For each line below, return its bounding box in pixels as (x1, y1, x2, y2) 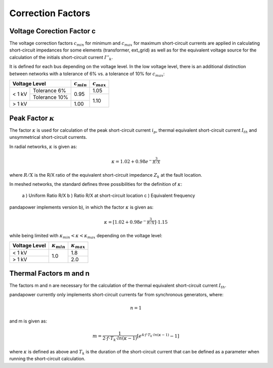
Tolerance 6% (33, 87, 67, 94)
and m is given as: (9, 318, 48, 324)
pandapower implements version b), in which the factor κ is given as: (9, 204, 154, 210)
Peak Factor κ (9, 114, 55, 122)
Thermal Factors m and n (9, 269, 90, 278)
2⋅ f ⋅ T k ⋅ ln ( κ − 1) (102, 336, 138, 342)
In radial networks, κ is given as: (9, 143, 77, 149)
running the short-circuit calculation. (9, 356, 85, 362)
